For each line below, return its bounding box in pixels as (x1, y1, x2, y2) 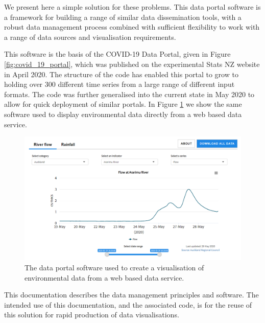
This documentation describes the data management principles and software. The (4, 289, 259, 300)
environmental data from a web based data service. (25, 272, 184, 283)
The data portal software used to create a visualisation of (25, 262, 204, 272)
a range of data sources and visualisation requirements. (4, 31, 176, 42)
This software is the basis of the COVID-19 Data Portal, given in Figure (4, 49, 231, 59)
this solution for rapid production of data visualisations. (4, 309, 179, 320)
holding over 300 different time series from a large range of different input (4, 79, 235, 89)
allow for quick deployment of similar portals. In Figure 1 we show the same (4, 99, 242, 109)
